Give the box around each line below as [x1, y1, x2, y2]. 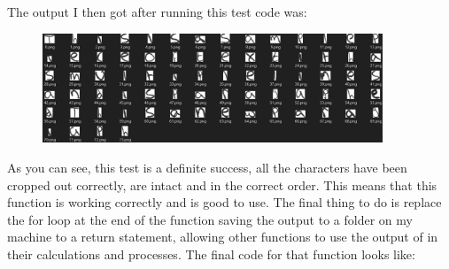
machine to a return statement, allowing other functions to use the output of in [7, 227, 438, 246]
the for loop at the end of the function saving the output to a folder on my [7, 210, 413, 228]
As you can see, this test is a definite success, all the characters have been [7, 158, 407, 176]
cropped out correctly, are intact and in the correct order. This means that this [7, 175, 437, 194]
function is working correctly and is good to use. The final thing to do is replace [7, 193, 442, 211]
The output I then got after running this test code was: [7, 3, 307, 20]
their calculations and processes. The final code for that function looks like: [7, 244, 415, 263]
